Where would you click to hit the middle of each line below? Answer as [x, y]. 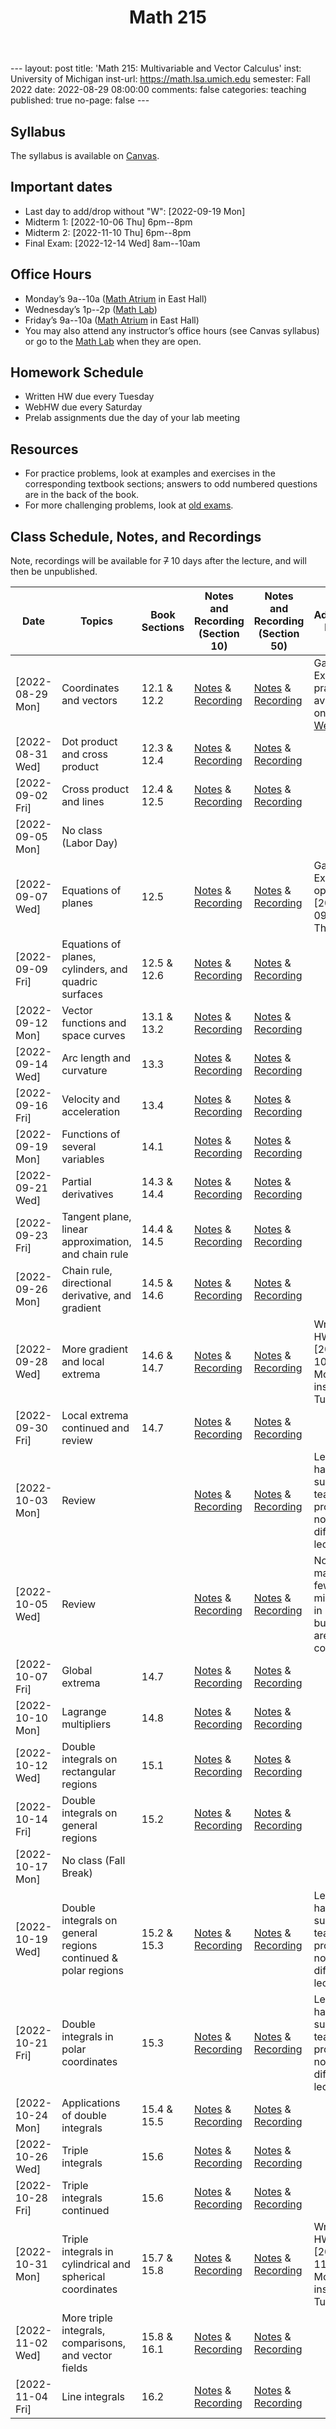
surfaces [82, 994]
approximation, [96, 1242]
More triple [87, 2318]
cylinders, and [94, 969]
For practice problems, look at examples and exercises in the [150, 473]
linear [74, 1229]
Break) [77, 1873]
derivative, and [96, 1296]
